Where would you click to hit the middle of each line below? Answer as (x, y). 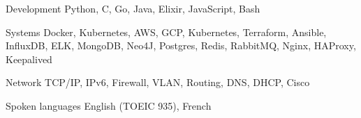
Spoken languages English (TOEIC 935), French (109, 105)
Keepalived (29, 59)
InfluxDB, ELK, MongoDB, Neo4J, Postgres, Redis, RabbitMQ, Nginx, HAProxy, (181, 45)
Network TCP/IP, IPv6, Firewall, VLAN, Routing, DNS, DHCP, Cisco (158, 82)
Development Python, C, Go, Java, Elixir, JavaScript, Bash (133, 8)
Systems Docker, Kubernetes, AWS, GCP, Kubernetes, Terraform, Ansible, (166, 32)
